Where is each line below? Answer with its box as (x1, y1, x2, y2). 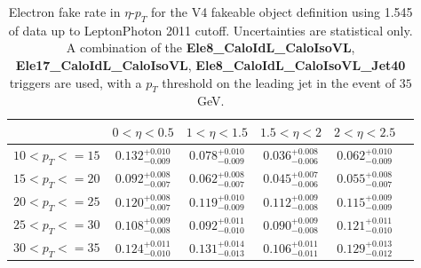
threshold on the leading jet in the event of (162, 73, 395, 91)
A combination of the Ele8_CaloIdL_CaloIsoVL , (66, 38, 355, 57)
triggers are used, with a (9, 73, 142, 91)
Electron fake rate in (8, 3, 121, 20)
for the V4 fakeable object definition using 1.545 (151, 3, 413, 20)
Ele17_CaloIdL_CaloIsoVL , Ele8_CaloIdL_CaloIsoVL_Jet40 (15, 55, 406, 74)
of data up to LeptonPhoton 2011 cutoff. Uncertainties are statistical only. (8, 20, 413, 39)
